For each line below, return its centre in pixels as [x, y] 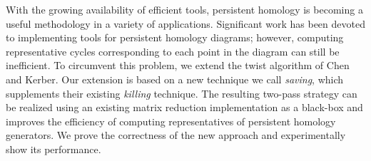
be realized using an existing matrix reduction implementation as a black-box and [184, 107]
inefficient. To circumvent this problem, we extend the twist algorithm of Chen [178, 65]
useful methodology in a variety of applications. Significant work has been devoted [185, 23]
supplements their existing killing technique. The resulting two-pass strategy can [182, 93]
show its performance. [54, 149]
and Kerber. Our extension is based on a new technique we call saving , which [175, 79]
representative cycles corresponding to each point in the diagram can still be [173, 51]
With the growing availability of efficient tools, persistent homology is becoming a [184, 9]
